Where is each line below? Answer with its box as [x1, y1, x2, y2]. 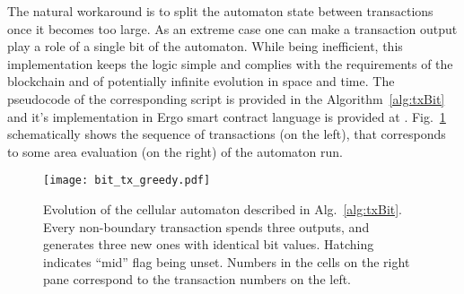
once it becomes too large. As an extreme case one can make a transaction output [7, 19, 458, 38]
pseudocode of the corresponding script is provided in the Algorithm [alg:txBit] [7, 89, 445, 108]
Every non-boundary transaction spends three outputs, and [43, 217, 370, 236]
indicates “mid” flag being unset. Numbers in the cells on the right [43, 252, 410, 271]
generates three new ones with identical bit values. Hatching [43, 235, 374, 254]
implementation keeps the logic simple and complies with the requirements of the [7, 54, 453, 73]
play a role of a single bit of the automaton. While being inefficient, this [7, 37, 403, 56]
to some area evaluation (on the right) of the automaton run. [7, 142, 343, 160]
